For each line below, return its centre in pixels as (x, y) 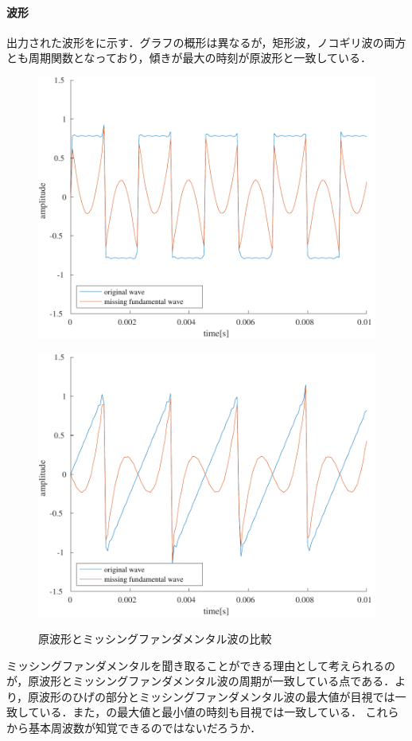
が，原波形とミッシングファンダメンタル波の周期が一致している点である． (201, 681)
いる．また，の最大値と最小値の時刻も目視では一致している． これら (219, 712)
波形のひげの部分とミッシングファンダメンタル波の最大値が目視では (217, 696)
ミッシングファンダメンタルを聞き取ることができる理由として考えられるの (201, 665)
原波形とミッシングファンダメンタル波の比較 (155, 639)
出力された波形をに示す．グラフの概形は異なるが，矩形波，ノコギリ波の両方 (206, 42)
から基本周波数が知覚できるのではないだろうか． (134, 728)
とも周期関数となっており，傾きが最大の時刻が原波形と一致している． (189, 58)
